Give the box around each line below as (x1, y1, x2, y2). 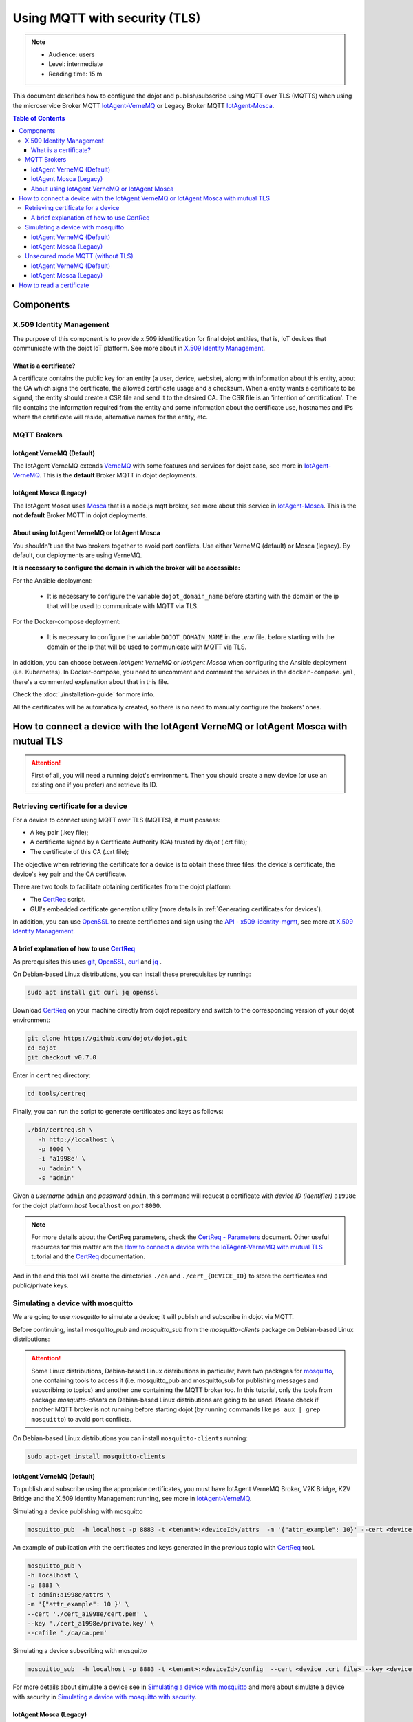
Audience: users (48, 50, 95, 59)
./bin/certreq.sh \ (27, 1126, 93, 1134)
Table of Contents (12, 114, 65, 122)
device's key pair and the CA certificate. (12, 870, 127, 878)
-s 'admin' (38, 1174, 75, 1182)
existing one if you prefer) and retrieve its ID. (31, 780, 158, 789)
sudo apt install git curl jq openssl (27, 988, 158, 997)
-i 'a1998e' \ (38, 1154, 86, 1163)
